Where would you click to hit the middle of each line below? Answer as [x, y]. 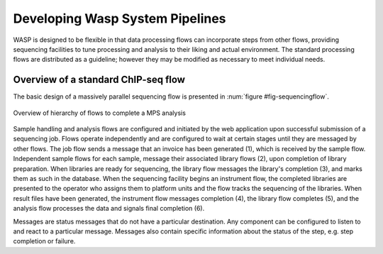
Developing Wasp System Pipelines [120, 18]
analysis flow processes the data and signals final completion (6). [109, 209]
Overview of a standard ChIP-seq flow [99, 80]
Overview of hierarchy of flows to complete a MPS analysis [99, 113]
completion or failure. [44, 241]
